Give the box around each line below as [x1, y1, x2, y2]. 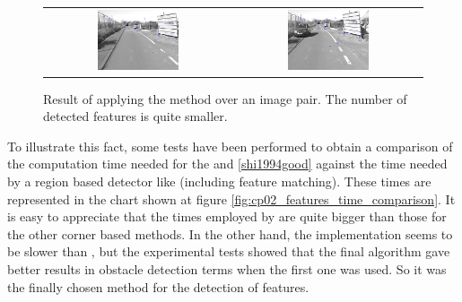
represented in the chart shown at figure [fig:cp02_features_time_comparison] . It [7, 189, 456, 208]
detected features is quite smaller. [43, 107, 228, 125]
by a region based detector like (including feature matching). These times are [7, 172, 431, 191]
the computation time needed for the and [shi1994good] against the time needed [7, 154, 448, 173]
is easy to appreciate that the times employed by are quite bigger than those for [7, 207, 447, 226]
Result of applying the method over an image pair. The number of [43, 89, 407, 108]
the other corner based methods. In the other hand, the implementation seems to [7, 224, 453, 243]
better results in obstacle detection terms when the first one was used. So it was [7, 260, 447, 278]
